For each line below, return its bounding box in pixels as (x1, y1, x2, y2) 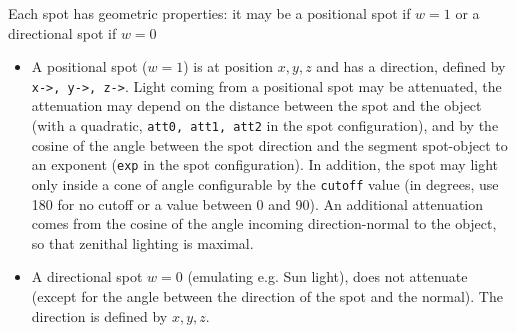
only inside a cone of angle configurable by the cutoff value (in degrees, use (31, 173, 499, 194)
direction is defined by (31, 305, 168, 326)
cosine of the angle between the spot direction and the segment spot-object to (31, 134, 508, 155)
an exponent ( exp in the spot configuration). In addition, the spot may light (31, 154, 499, 175)
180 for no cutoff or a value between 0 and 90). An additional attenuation (31, 193, 484, 214)
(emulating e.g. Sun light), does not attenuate (187, 266, 468, 287)
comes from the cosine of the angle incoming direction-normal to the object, (31, 213, 497, 234)
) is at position (183, 56, 274, 77)
